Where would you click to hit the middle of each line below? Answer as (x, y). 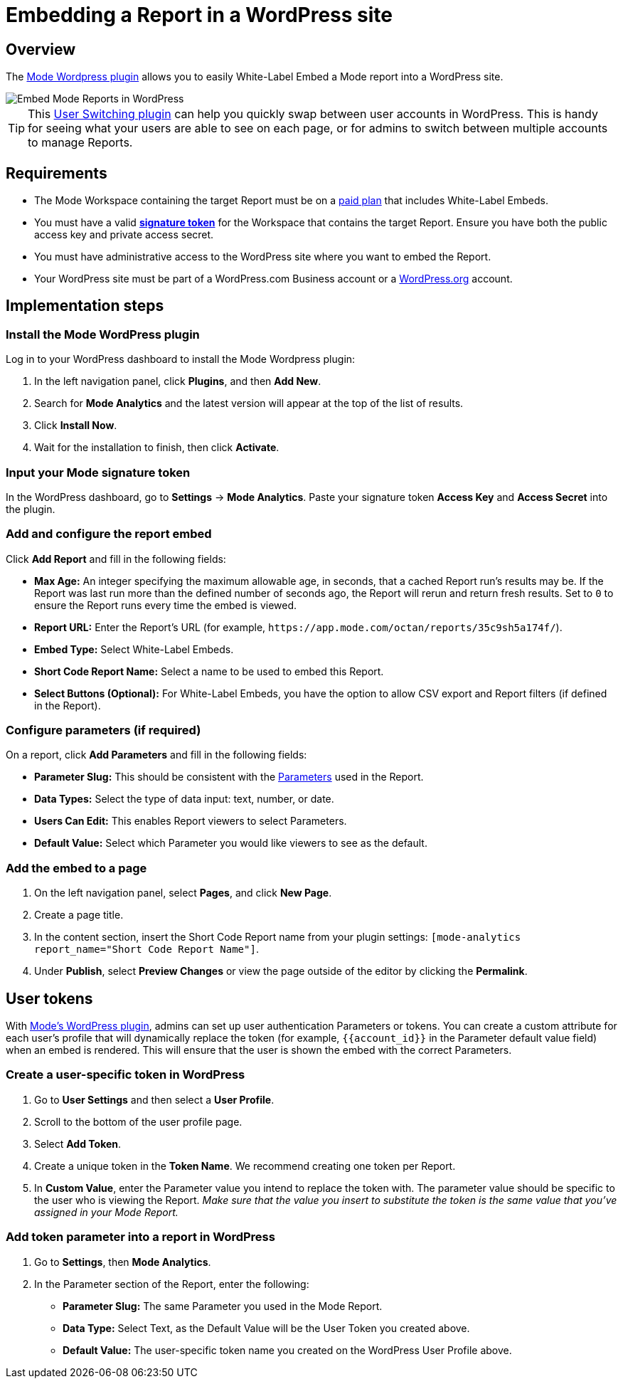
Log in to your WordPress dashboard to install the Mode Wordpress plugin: (181, 359)
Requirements (57, 173)
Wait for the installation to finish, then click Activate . (157, 448)
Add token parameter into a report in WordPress (140, 1237)
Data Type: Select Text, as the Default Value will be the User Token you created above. (266, 1328)
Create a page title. (79, 915)
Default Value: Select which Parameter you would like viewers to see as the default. (231, 843)
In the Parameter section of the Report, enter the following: (172, 1284)
